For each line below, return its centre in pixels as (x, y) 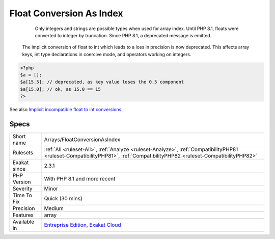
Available (23, 222)
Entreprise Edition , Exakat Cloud (82, 225)
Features (23, 215)
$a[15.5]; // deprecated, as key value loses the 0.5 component (102, 82)
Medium (54, 208)
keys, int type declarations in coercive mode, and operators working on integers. (107, 54)
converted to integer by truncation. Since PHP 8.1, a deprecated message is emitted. (123, 35)
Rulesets (23, 153)
